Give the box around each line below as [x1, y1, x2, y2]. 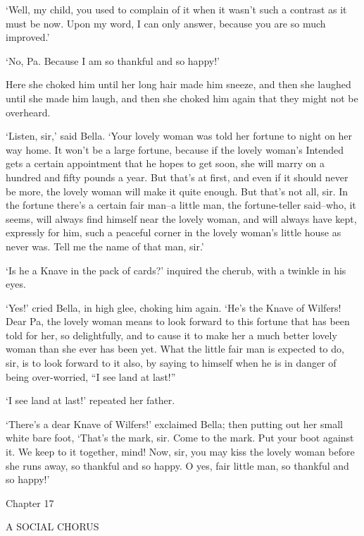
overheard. [6, 104, 51, 119]
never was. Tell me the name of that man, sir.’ [6, 238, 204, 253]
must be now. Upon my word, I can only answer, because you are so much [6, 16, 326, 30]
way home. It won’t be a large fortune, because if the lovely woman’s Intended [6, 142, 344, 157]
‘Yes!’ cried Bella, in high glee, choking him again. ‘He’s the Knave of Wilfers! [6, 300, 341, 315]
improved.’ [6, 30, 50, 44]
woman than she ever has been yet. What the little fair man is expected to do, [6, 341, 344, 356]
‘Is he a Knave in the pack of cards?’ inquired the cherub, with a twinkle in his [6, 262, 346, 277]
